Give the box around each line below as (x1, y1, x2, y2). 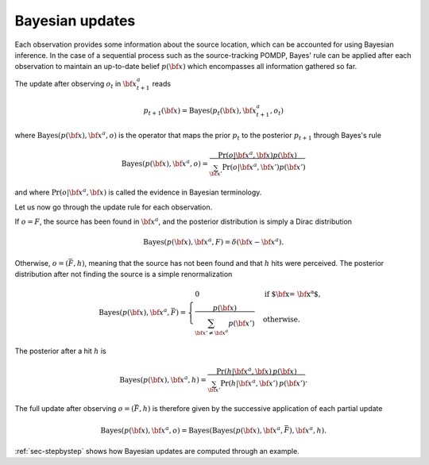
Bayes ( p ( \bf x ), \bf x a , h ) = (119, 374, 207, 384)
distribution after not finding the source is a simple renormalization (14, 270, 233, 279)
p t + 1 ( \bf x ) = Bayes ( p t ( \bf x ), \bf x (143, 106, 257, 117)
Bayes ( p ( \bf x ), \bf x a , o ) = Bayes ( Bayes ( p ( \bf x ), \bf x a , (100, 425, 284, 435)
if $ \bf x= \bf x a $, (264, 288, 321, 298)
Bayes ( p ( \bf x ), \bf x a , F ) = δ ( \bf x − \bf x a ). (143, 236, 284, 247)
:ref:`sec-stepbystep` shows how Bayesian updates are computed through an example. (14, 446, 300, 455)
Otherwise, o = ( (14, 258, 69, 267)
